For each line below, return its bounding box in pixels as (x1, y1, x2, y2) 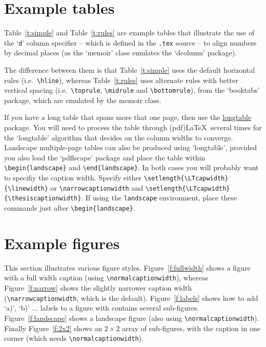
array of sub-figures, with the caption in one (122, 322, 260, 333)
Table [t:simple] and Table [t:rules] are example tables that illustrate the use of (4, 27, 255, 38)
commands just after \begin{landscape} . (4, 202, 135, 213)
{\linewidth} (4, 185, 48, 192)
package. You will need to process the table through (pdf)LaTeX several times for (4, 122, 262, 133)
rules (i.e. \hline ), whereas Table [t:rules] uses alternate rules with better (4, 74, 238, 85)
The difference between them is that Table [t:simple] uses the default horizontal (4, 64, 255, 75)
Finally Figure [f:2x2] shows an (4, 322, 103, 333)
